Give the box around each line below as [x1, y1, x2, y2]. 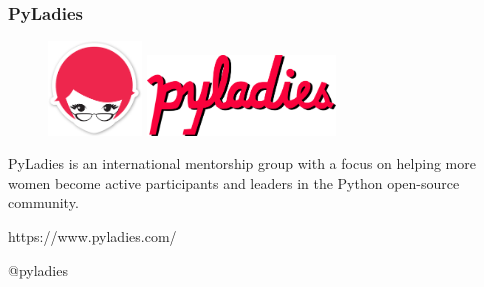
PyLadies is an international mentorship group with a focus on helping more [8, 153, 476, 174]
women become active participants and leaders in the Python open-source [8, 172, 460, 193]
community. [8, 192, 79, 213]
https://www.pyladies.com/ [8, 226, 177, 247]
